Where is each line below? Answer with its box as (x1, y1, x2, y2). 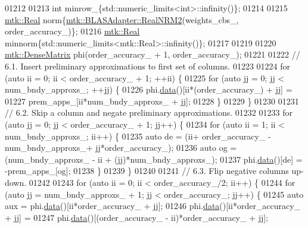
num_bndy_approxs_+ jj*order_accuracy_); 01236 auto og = (5, 141, 237, 154)
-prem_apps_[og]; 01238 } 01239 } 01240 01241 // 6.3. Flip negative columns (5, 164, 289, 177)
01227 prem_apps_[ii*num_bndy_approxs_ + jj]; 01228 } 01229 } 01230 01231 (5, 94, 299, 107)
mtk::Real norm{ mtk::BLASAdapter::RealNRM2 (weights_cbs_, (5, 13, 239, 26)
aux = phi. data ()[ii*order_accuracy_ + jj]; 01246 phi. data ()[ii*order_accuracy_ (5, 199, 301, 212)
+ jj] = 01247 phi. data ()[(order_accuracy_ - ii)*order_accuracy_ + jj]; (5, 211, 269, 223)
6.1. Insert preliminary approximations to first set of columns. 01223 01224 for (5, 59, 290, 72)
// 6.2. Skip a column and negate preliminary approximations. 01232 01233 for (5, 106, 293, 119)
